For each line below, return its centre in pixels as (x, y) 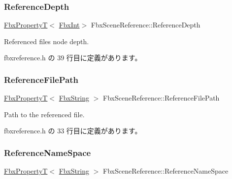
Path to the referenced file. (44, 114)
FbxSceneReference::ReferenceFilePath (161, 98)
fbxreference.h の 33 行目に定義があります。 (73, 131)
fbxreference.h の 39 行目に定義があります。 (73, 58)
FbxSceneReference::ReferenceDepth (146, 25)
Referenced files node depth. (47, 41)
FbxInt (69, 25)
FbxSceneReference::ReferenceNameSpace (166, 171)
